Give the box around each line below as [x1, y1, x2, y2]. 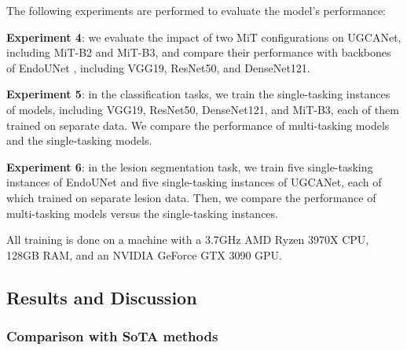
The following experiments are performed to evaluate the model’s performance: [6, 2, 386, 18]
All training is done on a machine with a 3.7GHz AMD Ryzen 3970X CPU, [6, 231, 369, 248]
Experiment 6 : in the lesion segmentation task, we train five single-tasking [6, 158, 373, 175]
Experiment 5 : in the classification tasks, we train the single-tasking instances [6, 86, 390, 102]
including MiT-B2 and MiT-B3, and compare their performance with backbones [6, 44, 391, 61]
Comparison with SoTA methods [6, 326, 218, 346]
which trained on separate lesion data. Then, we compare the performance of [6, 189, 376, 205]
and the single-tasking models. [6, 132, 152, 149]
